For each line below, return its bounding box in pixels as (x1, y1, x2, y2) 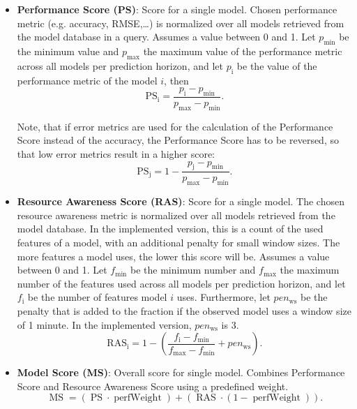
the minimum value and (17, 43, 119, 58)
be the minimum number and (130, 262, 256, 277)
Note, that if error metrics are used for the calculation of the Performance (17, 119, 333, 133)
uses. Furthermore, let (176, 290, 271, 304)
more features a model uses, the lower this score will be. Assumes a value (17, 248, 330, 263)
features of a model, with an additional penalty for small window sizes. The (17, 235, 340, 249)
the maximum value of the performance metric (143, 43, 342, 58)
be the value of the (236, 58, 317, 73)
